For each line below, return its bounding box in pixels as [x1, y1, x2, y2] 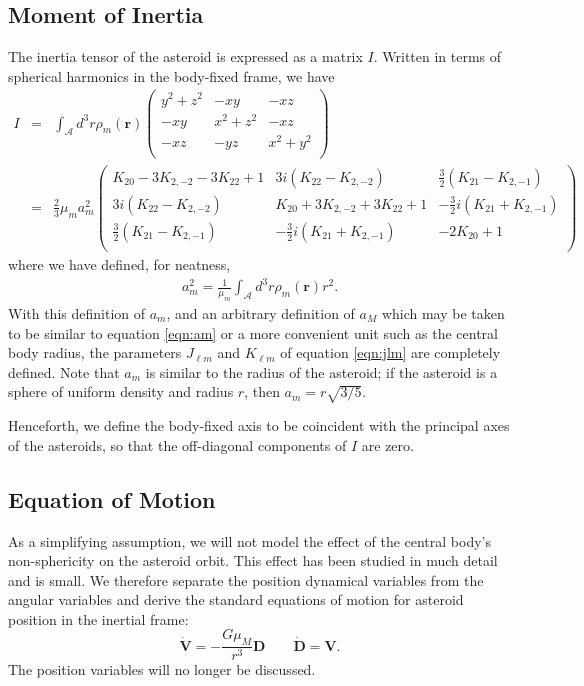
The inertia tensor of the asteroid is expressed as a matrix [8, 46, 363, 67]
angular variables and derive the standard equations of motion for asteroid [8, 589, 464, 610]
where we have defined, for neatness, [8, 254, 231, 275]
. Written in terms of [373, 46, 502, 67]
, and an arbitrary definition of [166, 302, 355, 323]
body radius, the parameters [8, 342, 182, 363]
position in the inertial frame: [8, 608, 189, 629]
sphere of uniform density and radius [8, 381, 234, 402]
